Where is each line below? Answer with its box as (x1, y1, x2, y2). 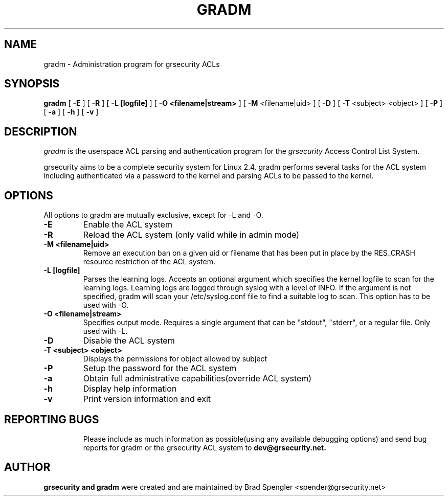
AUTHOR (4, 461, 51, 474)
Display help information (83, 383, 177, 394)
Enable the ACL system (83, 219, 172, 230)
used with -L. (83, 327, 128, 336)
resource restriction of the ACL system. (83, 257, 216, 266)
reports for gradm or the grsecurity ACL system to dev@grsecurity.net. (83, 443, 326, 452)
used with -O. (83, 301, 129, 310)
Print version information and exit (83, 394, 211, 404)
